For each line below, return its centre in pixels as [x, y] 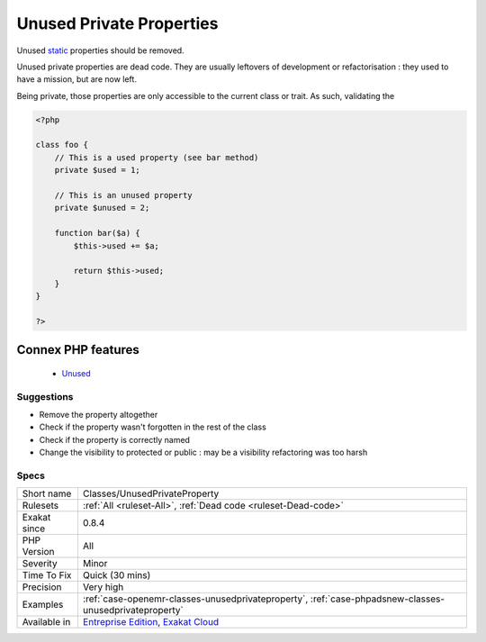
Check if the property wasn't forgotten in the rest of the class [153, 427]
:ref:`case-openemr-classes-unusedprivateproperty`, [195, 599]
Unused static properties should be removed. [100, 50]
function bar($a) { [98, 233]
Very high [103, 587]
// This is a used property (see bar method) [157, 157]
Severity [40, 564]
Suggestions [45, 396]
